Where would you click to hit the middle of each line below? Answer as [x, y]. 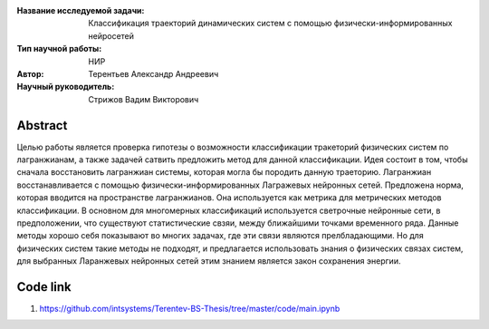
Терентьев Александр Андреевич [153, 73]
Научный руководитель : [66, 87]
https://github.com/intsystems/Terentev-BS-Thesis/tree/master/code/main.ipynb [190, 309]
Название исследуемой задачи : [81, 10]
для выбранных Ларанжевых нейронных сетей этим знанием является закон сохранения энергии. [209, 261]
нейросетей [111, 35]
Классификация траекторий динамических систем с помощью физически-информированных [270, 24]
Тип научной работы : [59, 49]
